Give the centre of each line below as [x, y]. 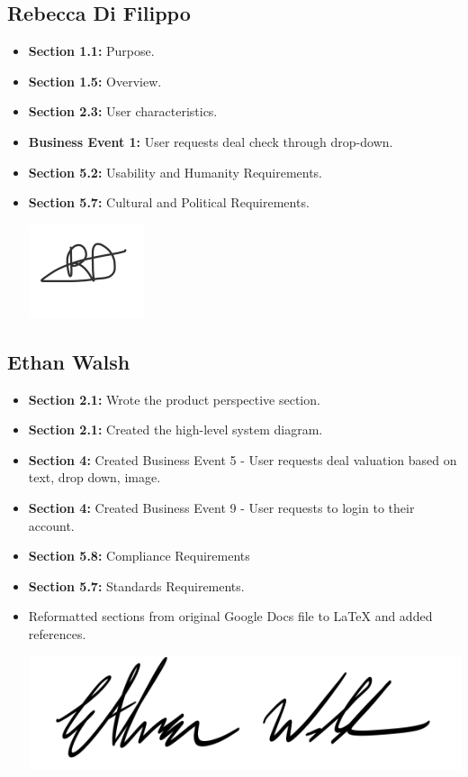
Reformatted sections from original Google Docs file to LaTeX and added [230, 616]
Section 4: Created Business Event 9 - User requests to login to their [221, 507]
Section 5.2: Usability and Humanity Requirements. [175, 172]
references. [57, 633]
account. [51, 525]
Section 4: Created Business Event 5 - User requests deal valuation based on [243, 459]
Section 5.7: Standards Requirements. [136, 585]
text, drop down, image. [94, 477]
